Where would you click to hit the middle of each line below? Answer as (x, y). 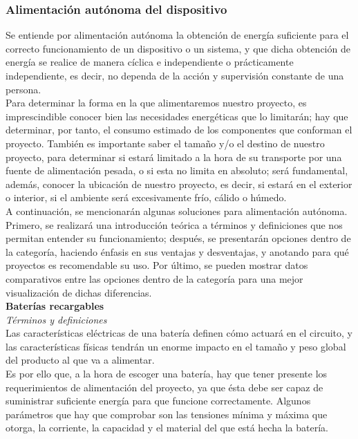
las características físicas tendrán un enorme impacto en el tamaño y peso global (176, 346)
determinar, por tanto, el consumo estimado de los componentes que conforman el (179, 130)
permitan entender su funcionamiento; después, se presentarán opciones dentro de (178, 238)
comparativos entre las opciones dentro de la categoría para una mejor (154, 278)
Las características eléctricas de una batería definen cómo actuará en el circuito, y (179, 333)
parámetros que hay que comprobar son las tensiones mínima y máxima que (167, 414)
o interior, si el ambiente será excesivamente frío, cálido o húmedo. (146, 197)
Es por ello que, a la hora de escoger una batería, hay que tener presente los (167, 374)
